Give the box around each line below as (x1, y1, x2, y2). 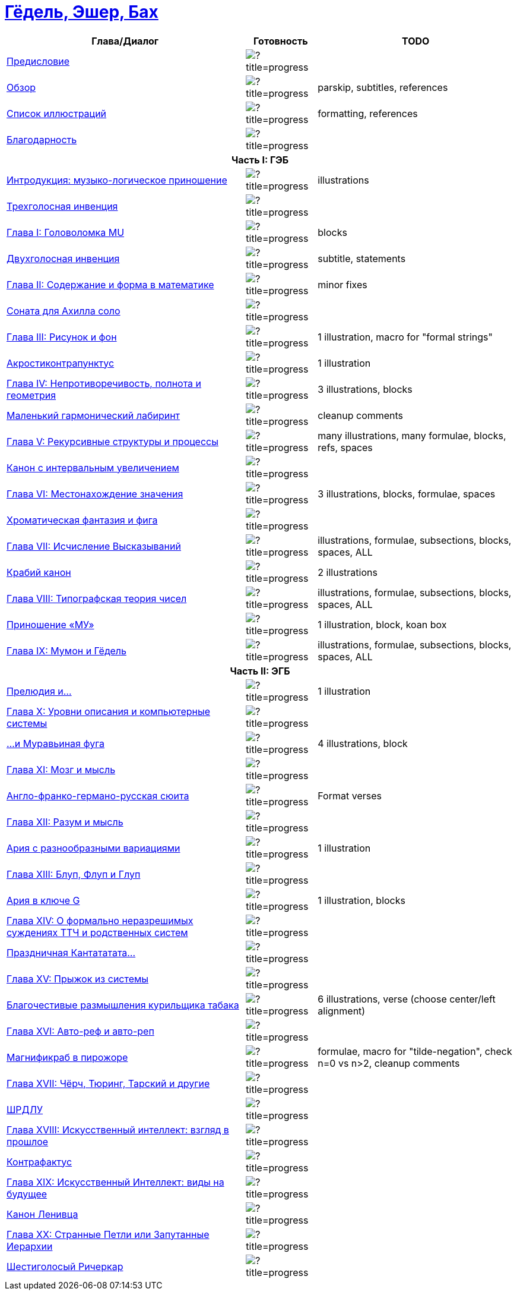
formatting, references (318, 107, 418, 119)
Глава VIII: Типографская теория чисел (7, 592, 187, 604)
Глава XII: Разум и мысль (7, 815, 123, 828)
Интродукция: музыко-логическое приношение (7, 174, 227, 186)
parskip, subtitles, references (318, 81, 448, 93)
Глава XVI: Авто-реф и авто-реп (7, 1025, 154, 1037)
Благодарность (7, 133, 77, 146)
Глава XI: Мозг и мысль (7, 763, 116, 776)
